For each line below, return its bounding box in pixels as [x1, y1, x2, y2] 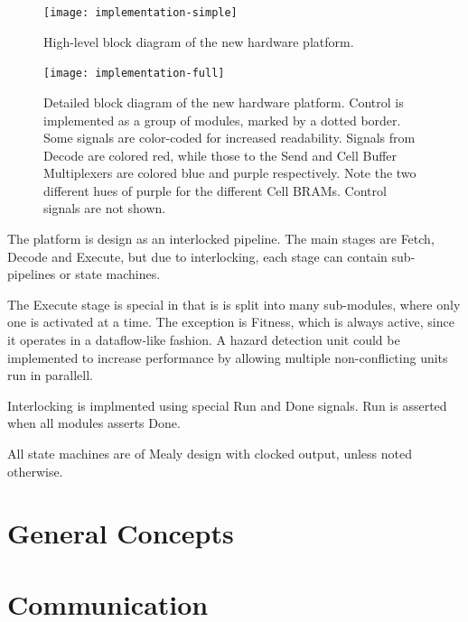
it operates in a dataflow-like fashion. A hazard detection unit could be [7, 330, 400, 349]
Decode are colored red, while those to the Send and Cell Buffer [43, 145, 398, 164]
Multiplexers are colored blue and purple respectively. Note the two [43, 163, 417, 182]
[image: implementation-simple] [43, 6, 238, 19]
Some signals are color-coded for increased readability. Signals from [43, 128, 416, 147]
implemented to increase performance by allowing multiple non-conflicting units [7, 348, 448, 367]
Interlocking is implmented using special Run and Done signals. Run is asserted [7, 395, 447, 414]
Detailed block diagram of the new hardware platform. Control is [43, 92, 404, 111]
